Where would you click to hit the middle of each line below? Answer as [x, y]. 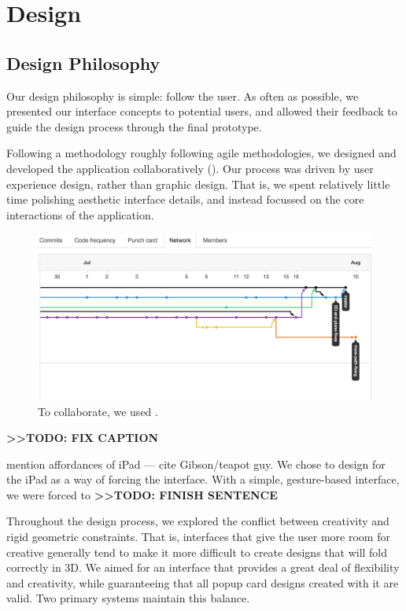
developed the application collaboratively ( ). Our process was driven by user [190, 168]
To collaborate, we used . [98, 411]
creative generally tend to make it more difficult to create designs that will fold [197, 552]
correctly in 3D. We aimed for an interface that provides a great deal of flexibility [203, 567]
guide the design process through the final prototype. [134, 126]
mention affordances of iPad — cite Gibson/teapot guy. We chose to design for [196, 464]
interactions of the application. [80, 214]
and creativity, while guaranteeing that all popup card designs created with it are [203, 582]
